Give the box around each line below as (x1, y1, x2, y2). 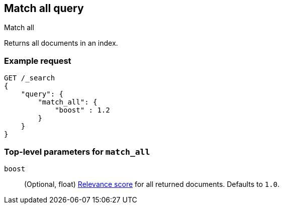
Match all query (4, 2, 84, 15)
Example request (4, 55, 71, 66)
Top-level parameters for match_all (4, 146, 150, 157)
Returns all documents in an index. (4, 39, 118, 48)
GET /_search (4, 74, 55, 82)
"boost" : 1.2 (55, 106, 110, 115)
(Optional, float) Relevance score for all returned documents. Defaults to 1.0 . (24, 179, 280, 188)
